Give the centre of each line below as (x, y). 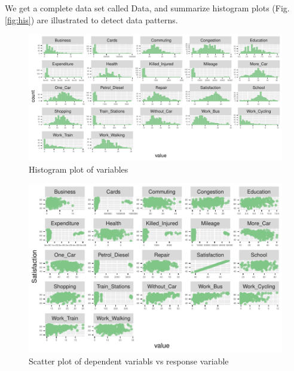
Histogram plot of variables (79, 169)
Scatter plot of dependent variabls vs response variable (129, 361)
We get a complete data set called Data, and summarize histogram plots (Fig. (147, 8)
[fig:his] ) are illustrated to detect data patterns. (91, 19)
